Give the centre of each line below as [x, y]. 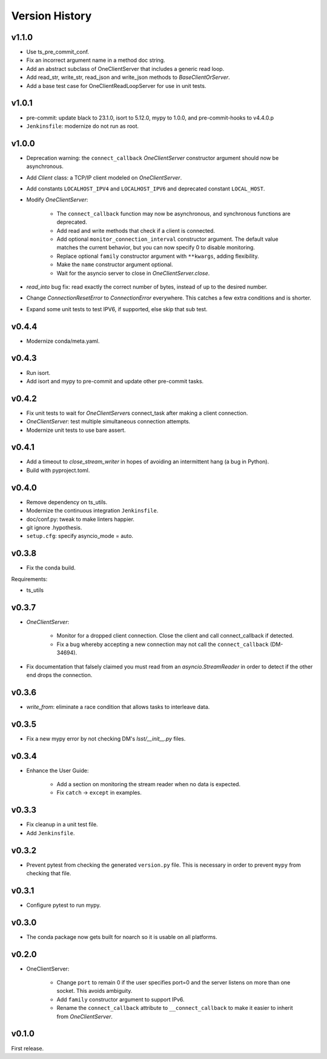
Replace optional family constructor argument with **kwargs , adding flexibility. [158, 256]
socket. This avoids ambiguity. [94, 991]
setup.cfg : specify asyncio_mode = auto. [80, 536]
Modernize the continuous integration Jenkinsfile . [92, 511]
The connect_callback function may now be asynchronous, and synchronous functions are [173, 213]
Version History [51, 16]
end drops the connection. [59, 675]
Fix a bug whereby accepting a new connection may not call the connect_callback [163, 644]
